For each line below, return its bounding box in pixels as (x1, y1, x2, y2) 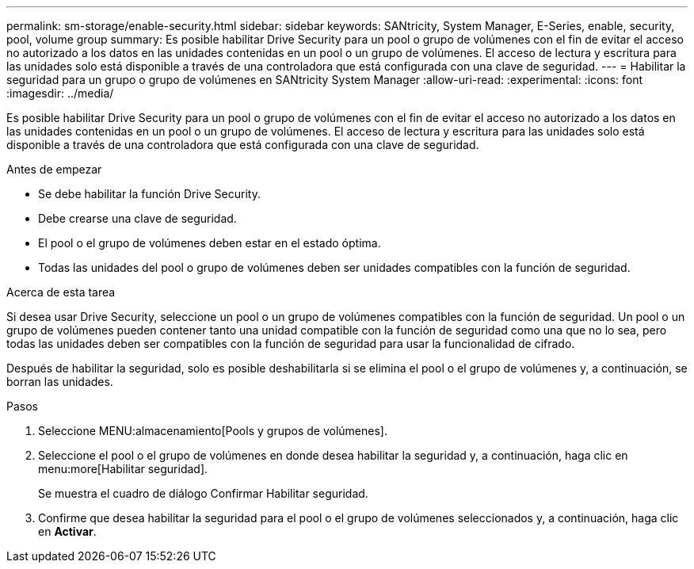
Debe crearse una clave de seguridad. (38, 212, 237, 225)
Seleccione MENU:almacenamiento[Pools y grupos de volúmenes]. (38, 424, 387, 437)
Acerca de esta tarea (6, 285, 116, 299)
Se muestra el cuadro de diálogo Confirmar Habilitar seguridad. (38, 487, 368, 500)
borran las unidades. (6, 375, 113, 388)
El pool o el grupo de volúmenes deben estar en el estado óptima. (38, 236, 381, 250)
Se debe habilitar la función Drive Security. (38, 187, 261, 200)
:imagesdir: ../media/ (6, 86, 114, 100)
